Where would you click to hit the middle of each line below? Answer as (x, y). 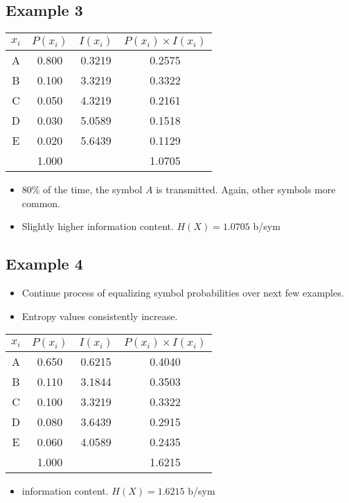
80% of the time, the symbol (82, 189)
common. (41, 203)
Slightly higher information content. (98, 226)
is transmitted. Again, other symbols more (246, 189)
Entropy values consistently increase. (100, 316)
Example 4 (44, 264)
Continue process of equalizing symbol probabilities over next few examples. (183, 293)
